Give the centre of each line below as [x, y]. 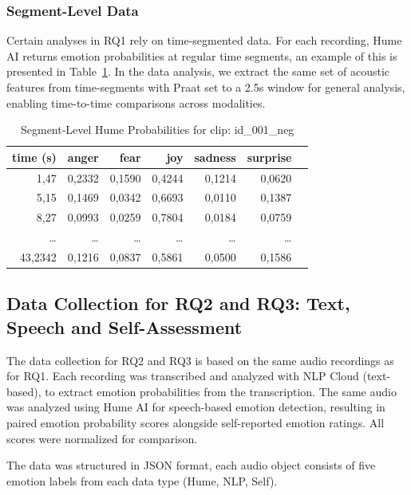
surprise [269, 157]
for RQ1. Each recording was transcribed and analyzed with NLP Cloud [183, 376]
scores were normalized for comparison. [102, 438]
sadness [215, 157]
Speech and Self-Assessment [124, 326]
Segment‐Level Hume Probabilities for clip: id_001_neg [157, 130]
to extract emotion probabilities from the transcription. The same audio [221, 391]
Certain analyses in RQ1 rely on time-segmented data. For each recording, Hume [204, 40]
